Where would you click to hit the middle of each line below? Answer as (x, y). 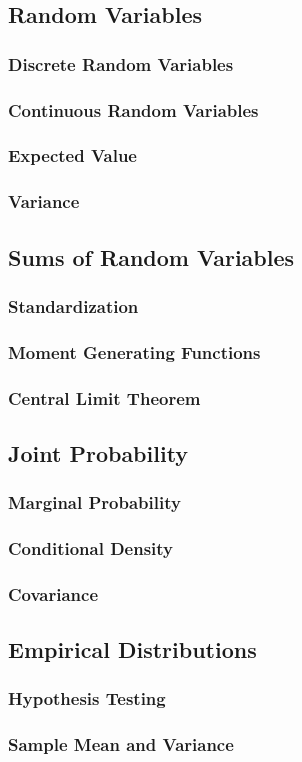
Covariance (53, 593)
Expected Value (72, 155)
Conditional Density (91, 548)
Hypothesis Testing (87, 698)
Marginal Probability (94, 502)
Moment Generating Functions (134, 351)
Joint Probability (98, 452)
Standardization (73, 305)
